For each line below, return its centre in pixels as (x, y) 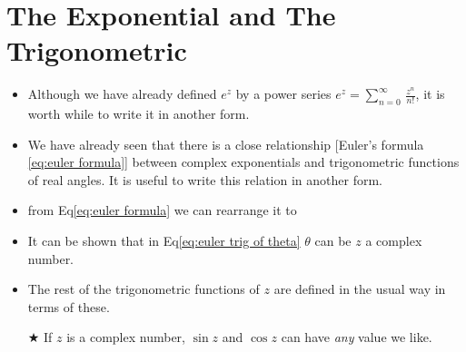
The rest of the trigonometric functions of (144, 289)
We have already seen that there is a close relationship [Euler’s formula (226, 144)
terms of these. (69, 306)
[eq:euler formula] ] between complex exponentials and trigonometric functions (243, 162)
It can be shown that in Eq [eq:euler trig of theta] (164, 241)
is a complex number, (126, 337)
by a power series (283, 94)
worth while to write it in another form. (139, 114)
